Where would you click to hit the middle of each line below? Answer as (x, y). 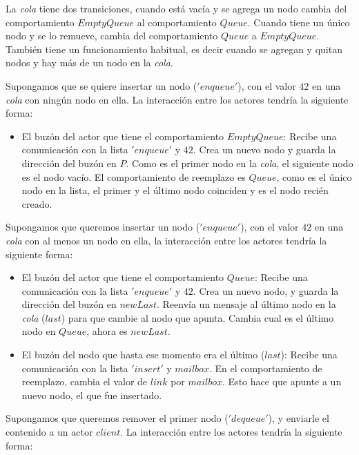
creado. (37, 203)
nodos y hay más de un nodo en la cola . (89, 62)
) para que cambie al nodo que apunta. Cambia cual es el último (197, 317)
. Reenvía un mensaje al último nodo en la (246, 304)
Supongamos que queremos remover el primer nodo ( (117, 418)
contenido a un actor (49, 432)
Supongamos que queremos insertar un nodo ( (103, 227)
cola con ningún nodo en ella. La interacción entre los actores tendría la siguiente (177, 99)
